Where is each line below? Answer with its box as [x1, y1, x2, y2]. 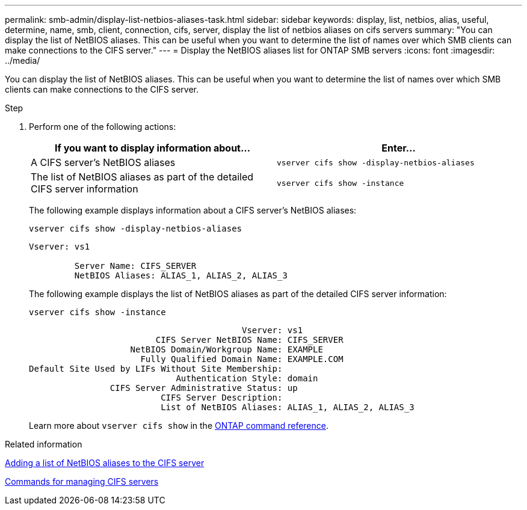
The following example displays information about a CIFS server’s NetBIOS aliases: [29, 205, 357, 215]
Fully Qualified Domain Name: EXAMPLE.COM [140, 354, 344, 364]
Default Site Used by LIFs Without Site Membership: [29, 364, 283, 373]
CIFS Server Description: [161, 393, 283, 402]
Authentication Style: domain [176, 373, 318, 383]
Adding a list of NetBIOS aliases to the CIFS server [5, 458, 205, 468]
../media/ [5, 55, 40, 66]
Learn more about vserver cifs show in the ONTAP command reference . [29, 420, 329, 431]
